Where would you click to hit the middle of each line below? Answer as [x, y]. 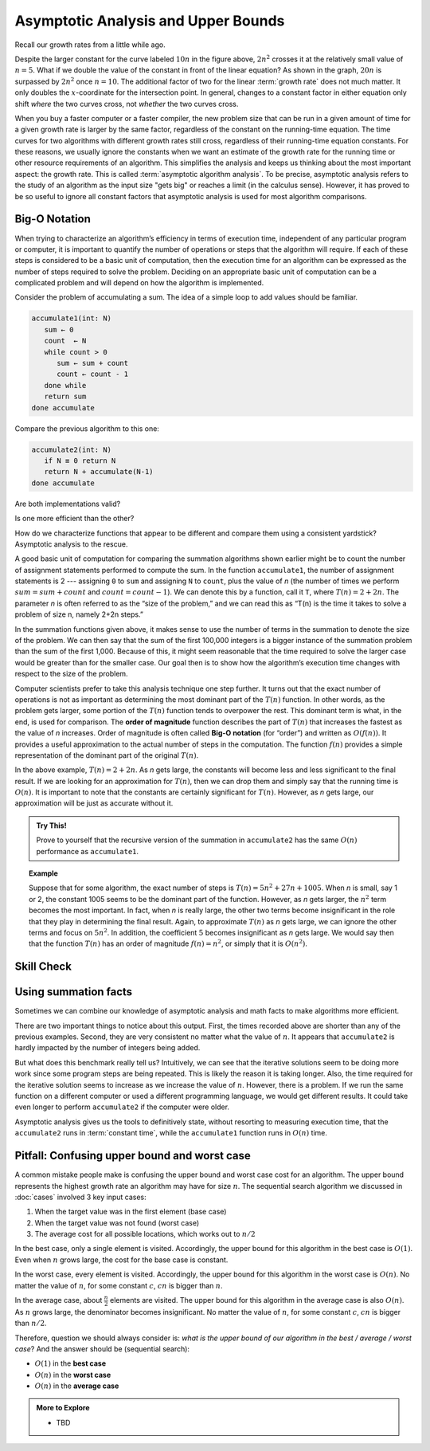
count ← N [65, 341]
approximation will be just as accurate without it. [94, 803]
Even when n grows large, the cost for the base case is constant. [121, 1260]
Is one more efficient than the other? [74, 519]
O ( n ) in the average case [77, 1386]
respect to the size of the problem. [71, 674]
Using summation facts [74, 992]
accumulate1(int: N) [71, 318]
